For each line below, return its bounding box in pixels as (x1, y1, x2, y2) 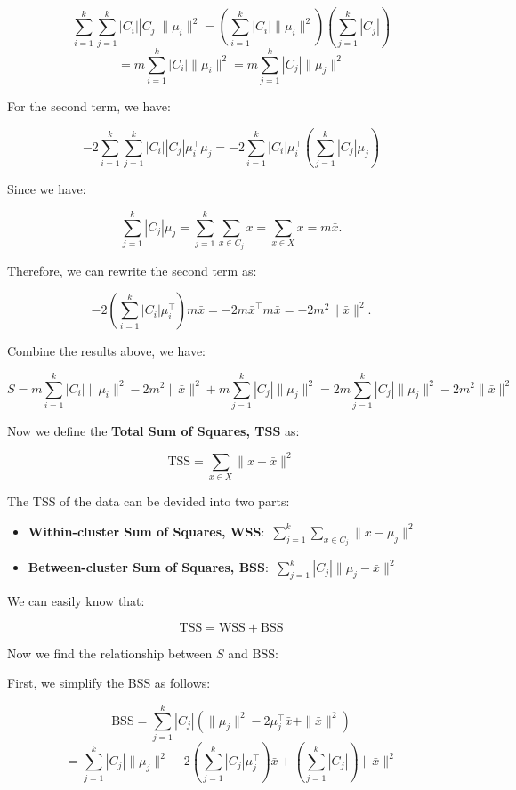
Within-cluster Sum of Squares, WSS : (28, 521, 265, 540)
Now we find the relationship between (7, 643, 213, 662)
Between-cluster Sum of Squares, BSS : (28, 558, 269, 576)
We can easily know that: (7, 592, 145, 610)
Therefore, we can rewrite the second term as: (7, 261, 257, 279)
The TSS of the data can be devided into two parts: (7, 492, 290, 511)
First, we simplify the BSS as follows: (7, 673, 211, 692)
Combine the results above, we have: (7, 342, 206, 360)
